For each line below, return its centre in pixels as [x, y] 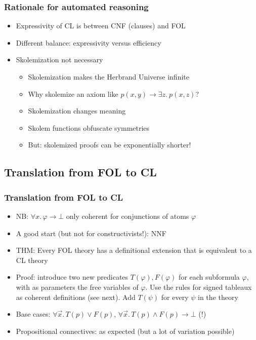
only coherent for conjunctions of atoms [127, 216]
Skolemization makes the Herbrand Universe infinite [109, 77]
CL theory [32, 260]
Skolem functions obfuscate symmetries [89, 127]
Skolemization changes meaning [77, 111]
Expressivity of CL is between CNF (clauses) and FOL [101, 26]
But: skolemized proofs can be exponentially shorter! [110, 145]
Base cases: [33, 314]
